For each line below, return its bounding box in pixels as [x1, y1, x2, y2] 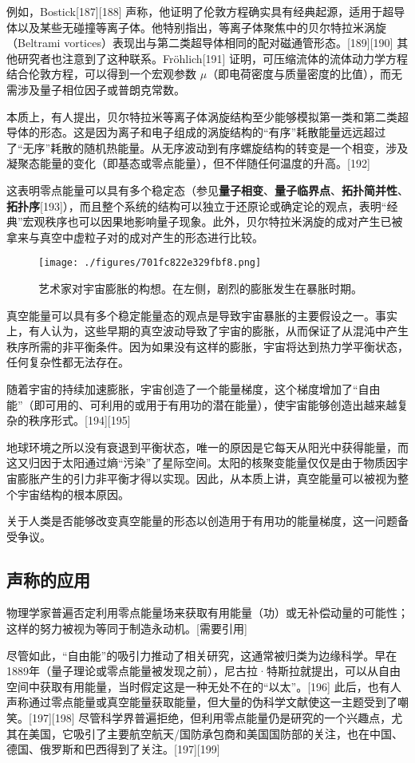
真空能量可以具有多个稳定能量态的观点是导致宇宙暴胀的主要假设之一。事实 [6, 306, 397, 323]
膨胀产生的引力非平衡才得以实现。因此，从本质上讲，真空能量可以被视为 [17, 469, 397, 486]
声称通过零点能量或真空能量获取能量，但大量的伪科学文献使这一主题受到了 [6, 694, 397, 710]
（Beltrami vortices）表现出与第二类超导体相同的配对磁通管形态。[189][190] [6, 34, 393, 51]
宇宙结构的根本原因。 [17, 485, 129, 502]
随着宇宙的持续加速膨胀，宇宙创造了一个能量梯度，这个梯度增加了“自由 [6, 380, 381, 397]
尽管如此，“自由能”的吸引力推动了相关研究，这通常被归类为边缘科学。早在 [6, 646, 397, 663]
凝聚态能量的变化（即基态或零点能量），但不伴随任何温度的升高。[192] [6, 155, 370, 172]
